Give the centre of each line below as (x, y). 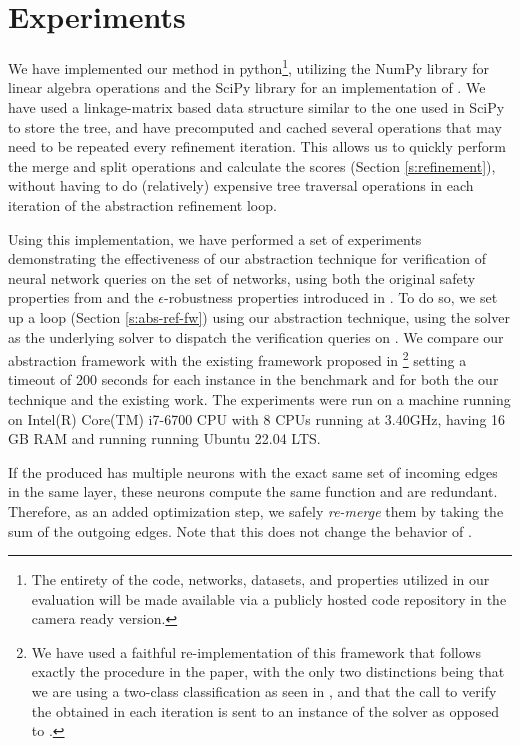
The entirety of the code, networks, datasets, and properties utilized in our (260, 579)
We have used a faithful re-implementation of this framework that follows (256, 651)
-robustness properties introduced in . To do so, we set (331, 297)
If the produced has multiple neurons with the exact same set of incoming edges (253, 471)
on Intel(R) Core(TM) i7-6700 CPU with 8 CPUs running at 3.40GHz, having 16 (257, 418)
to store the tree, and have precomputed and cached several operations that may (255, 126)
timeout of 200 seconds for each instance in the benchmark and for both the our (253, 379)
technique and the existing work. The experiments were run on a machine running (259, 398)
